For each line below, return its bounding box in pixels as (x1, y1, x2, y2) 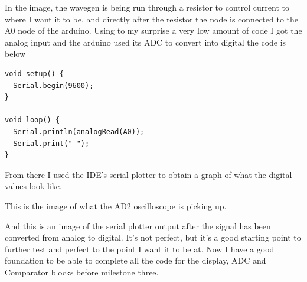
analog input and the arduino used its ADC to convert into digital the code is (5, 35, 286, 48)
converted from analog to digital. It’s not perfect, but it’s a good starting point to (5, 231, 301, 244)
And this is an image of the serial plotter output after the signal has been (5, 219, 271, 232)
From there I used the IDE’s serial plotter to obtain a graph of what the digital (5, 168, 292, 180)
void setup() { (5, 69, 64, 78)
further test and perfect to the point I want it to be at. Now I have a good (5, 242, 275, 255)
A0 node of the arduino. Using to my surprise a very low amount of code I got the (5, 24, 302, 37)
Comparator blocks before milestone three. (5, 265, 159, 278)
